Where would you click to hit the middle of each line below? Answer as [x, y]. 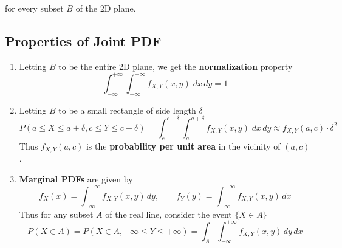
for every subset [34, 8]
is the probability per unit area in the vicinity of [183, 146]
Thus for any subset [56, 214]
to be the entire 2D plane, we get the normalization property [176, 66]
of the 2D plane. [106, 8]
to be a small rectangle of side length [127, 110]
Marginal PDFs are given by [76, 178]
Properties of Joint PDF [83, 40]
